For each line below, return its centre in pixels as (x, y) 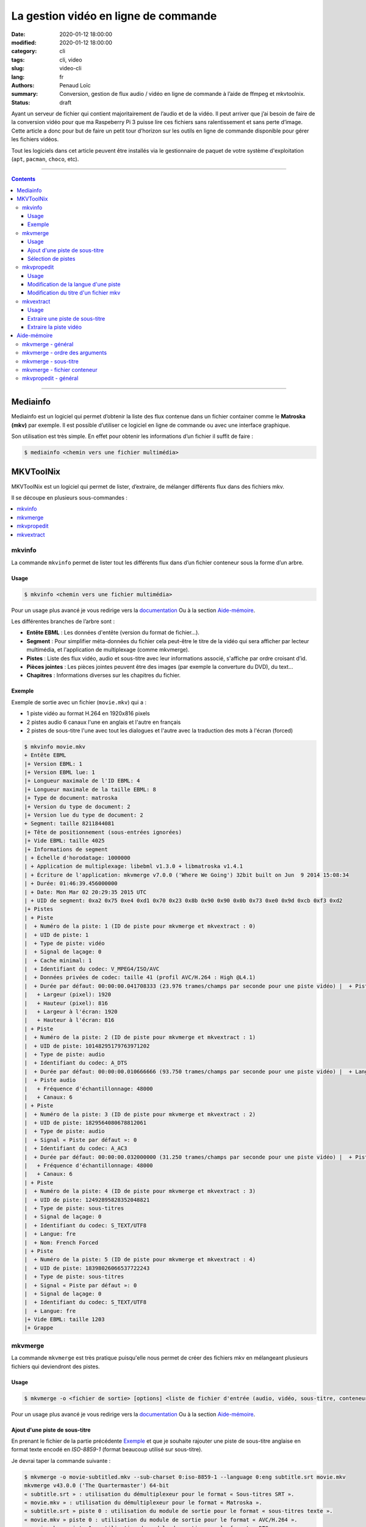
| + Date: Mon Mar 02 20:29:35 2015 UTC (85, 892)
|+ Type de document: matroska (71, 798)
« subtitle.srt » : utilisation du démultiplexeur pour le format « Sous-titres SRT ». (159, 1494)
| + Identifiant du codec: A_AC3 (76, 1149)
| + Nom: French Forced (61, 1242)
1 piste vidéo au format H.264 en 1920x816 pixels (88, 713)
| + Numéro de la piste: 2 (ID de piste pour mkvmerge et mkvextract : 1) (140, 1037)
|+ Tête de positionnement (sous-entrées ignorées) (103, 832)
